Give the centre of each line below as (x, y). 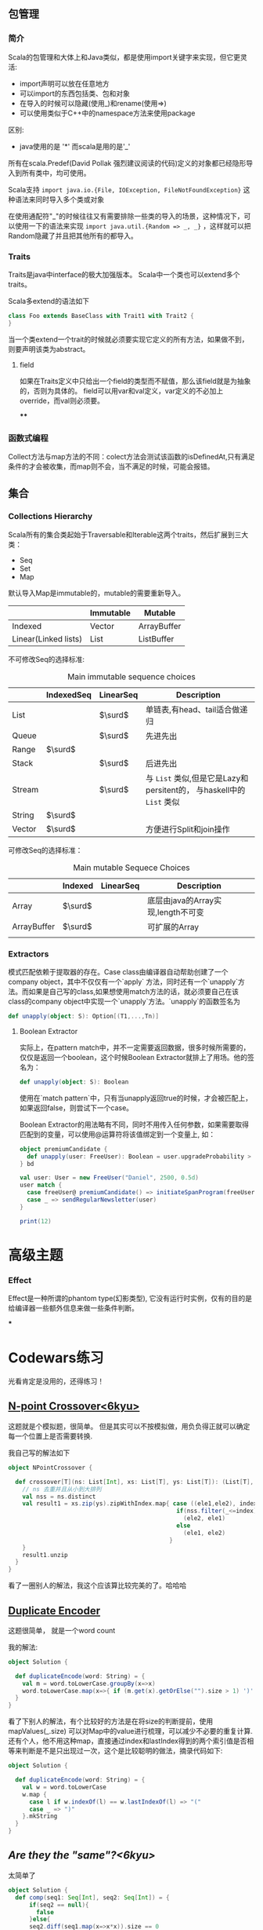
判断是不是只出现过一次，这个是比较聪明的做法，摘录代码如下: (122, 1751)
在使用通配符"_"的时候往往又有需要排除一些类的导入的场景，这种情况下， (126, 216)
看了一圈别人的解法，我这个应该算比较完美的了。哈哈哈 (97, 1585)
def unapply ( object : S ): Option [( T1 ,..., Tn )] (83, 1016)
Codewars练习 (56, 1358)
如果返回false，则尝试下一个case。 (76, 1108)
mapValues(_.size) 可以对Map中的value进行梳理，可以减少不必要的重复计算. (130, 1731)
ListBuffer (156, 638)
